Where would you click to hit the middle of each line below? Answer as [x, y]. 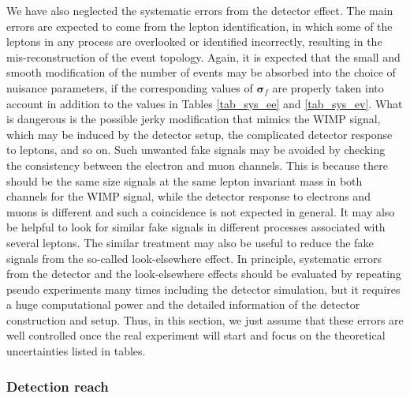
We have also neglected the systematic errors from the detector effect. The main [200, 10]
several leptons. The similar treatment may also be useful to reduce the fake [190, 242]
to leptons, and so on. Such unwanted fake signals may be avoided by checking [196, 150]
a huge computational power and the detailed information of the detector [183, 304]
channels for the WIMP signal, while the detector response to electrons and [188, 196]
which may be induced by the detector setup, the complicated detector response [199, 134]
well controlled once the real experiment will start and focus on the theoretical [196, 335]
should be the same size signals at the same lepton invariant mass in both [184, 180]
